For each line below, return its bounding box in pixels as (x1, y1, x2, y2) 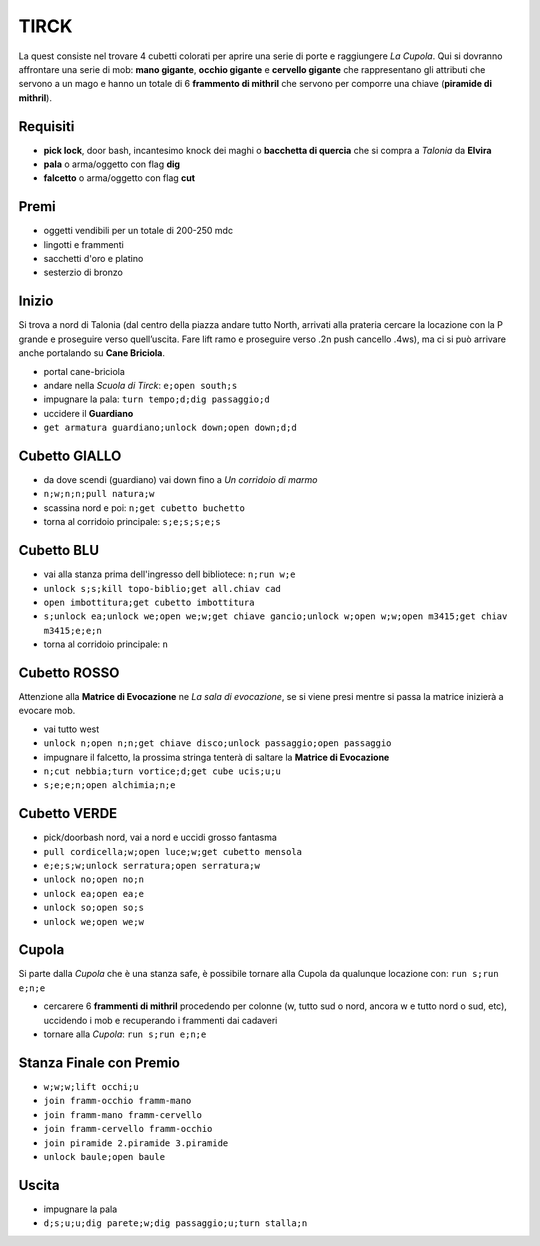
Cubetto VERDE (18, 805, 118, 822)
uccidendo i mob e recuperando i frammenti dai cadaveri (43, 1014, 278, 1026)
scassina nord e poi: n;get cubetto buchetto (43, 501, 245, 514)
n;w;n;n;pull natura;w (43, 488, 155, 500)
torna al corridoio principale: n (43, 638, 169, 650)
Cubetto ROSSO (18, 664, 120, 681)
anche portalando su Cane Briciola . (18, 347, 165, 359)
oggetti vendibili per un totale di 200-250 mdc (43, 225, 234, 237)
